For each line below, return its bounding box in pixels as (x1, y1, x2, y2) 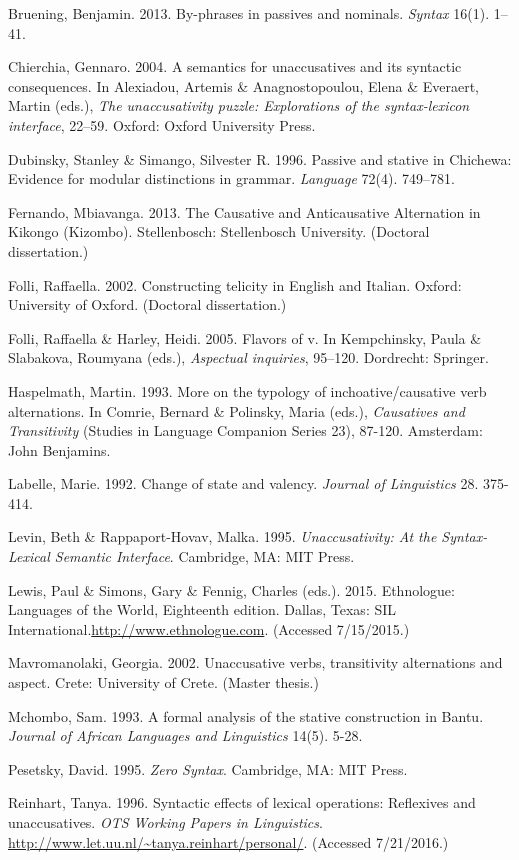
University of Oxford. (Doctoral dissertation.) (8, 294, 287, 315)
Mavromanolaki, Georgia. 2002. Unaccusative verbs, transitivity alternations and (8, 652, 503, 673)
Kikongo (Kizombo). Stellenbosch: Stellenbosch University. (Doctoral (8, 221, 430, 242)
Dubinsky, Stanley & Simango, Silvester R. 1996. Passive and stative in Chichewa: (8, 148, 512, 169)
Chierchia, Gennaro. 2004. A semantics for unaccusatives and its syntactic (8, 56, 462, 77)
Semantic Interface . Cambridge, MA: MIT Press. (54, 546, 355, 567)
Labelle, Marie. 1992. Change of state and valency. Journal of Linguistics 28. (8, 473, 479, 494)
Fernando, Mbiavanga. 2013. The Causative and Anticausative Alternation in (8, 201, 481, 222)
